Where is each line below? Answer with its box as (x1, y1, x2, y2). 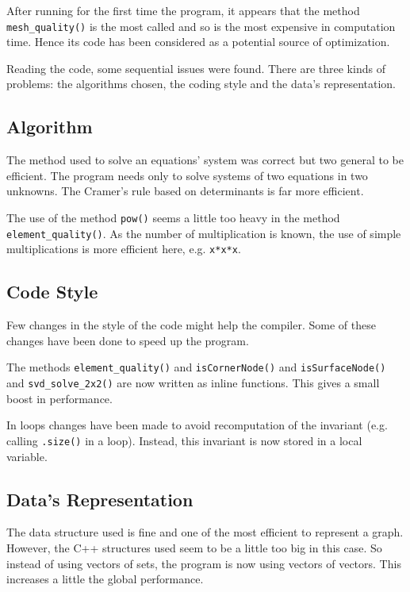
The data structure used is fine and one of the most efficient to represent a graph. (6, 524, 404, 540)
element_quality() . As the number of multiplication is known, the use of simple (6, 225, 401, 241)
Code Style (6, 279, 98, 304)
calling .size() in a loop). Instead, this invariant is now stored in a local (6, 432, 362, 448)
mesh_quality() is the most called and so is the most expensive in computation (6, 17, 396, 34)
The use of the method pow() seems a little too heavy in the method (6, 210, 340, 226)
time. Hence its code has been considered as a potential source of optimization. (6, 33, 390, 50)
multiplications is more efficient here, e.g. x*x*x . (6, 240, 241, 257)
